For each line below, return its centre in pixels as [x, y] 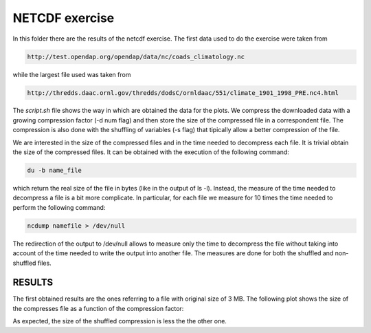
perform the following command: [59, 207]
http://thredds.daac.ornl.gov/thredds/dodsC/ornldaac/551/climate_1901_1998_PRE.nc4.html [183, 93]
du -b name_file [55, 171]
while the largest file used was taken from [72, 74]
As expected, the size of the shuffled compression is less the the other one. [120, 321]
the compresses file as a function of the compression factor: [98, 308]
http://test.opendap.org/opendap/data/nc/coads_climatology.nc [136, 56]
